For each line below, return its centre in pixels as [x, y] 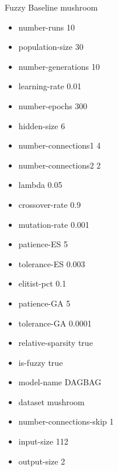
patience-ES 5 [43, 244]
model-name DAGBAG [60, 382]
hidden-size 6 [42, 125]
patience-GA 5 [44, 303]
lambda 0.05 [40, 185]
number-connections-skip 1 [66, 421]
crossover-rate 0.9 [50, 204]
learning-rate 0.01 [50, 86]
